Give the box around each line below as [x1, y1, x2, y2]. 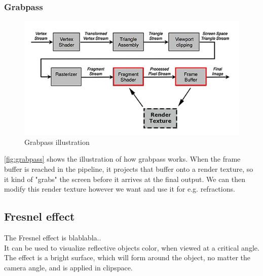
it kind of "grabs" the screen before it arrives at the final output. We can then [4, 173, 246, 184]
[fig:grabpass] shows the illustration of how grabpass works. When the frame [4, 154, 241, 164]
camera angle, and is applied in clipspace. [4, 262, 133, 272]
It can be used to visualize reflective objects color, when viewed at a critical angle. [4, 242, 259, 253]
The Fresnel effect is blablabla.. [4, 232, 101, 243]
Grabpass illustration [24, 136, 90, 147]
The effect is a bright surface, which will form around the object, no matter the [4, 252, 251, 263]
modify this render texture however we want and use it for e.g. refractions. [4, 183, 235, 194]
